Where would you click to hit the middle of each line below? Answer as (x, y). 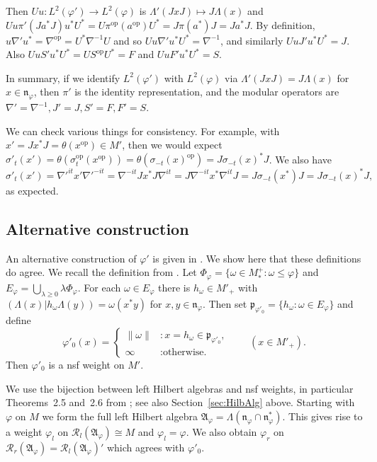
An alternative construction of (71, 258)
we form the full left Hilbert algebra (120, 416)
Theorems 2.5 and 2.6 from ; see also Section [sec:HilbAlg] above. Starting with (180, 402)
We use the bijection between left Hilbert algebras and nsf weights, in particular (180, 388)
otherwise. (185, 353)
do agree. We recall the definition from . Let (101, 272)
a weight (24, 431)
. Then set (225, 303)
